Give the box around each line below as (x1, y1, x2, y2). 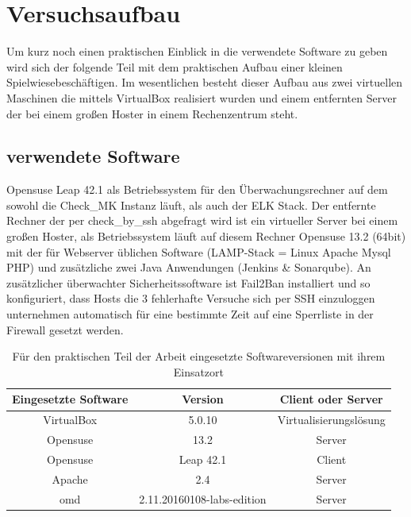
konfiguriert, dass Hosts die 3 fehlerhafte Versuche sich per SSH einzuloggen (6, 290, 375, 307)
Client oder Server (279, 391, 383, 407)
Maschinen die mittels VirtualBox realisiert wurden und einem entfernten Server (6, 89, 397, 106)
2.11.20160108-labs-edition (139, 490, 267, 507)
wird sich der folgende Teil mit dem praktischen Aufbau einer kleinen (6, 58, 343, 75)
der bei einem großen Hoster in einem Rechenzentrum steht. (6, 105, 298, 122)
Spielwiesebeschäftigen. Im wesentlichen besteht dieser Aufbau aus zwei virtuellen (6, 74, 403, 91)
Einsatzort (173, 363, 225, 380)
